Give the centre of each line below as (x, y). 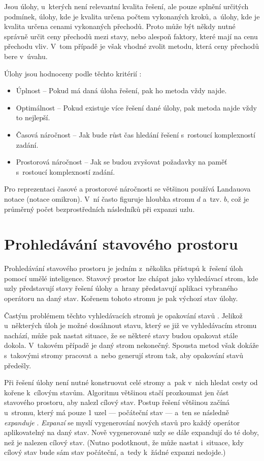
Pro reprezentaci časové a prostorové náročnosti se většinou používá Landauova (127, 189)
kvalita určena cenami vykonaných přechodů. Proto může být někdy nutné (120, 26)
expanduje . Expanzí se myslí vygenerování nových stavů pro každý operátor (122, 422)
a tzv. (212, 198)
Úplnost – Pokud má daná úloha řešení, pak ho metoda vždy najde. (121, 90)
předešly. (18, 365)
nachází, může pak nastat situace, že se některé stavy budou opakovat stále (121, 335)
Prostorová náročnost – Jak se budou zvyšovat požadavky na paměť (122, 162)
